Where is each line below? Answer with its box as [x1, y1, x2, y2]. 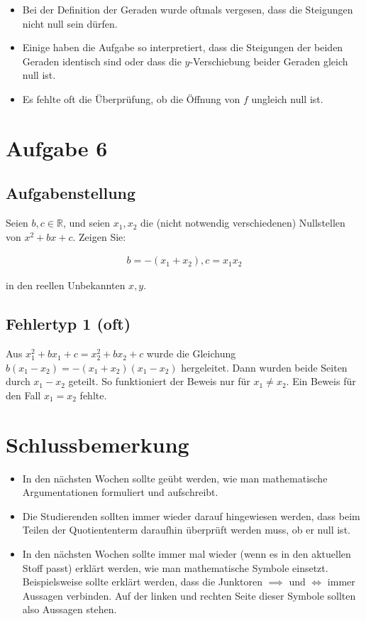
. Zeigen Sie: [72, 229, 126, 244]
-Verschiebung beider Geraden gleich [189, 53, 348, 68]
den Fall [6, 387, 41, 402]
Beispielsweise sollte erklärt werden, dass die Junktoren [22, 574, 262, 589]
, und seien [62, 215, 111, 230]
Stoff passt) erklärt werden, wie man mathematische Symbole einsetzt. [22, 560, 328, 575]
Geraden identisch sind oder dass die [22, 53, 182, 68]
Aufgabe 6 [6, 133, 108, 162]
